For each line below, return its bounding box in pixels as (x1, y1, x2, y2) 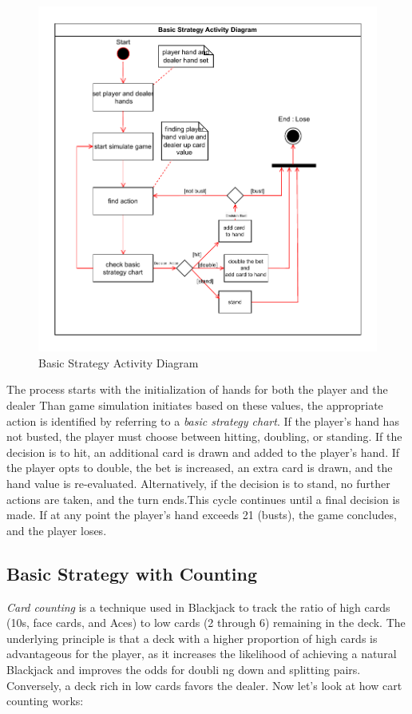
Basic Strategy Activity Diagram (38, 354, 199, 371)
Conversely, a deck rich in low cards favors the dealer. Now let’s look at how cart (6, 676, 402, 693)
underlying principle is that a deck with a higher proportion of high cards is (6, 629, 378, 646)
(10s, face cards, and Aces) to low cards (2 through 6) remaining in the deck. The (6, 614, 406, 631)
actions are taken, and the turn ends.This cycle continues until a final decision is (6, 490, 400, 507)
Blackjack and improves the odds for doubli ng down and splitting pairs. (6, 660, 361, 677)
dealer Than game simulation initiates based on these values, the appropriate (6, 397, 383, 414)
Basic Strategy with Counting (6, 561, 258, 585)
